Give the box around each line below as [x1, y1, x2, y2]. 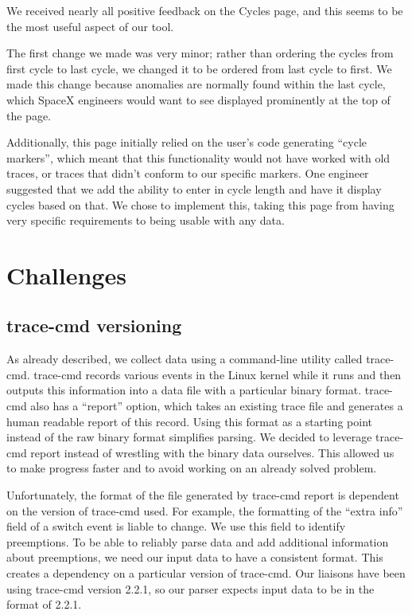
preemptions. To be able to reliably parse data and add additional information [6, 533, 389, 550]
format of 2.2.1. [6, 596, 82, 613]
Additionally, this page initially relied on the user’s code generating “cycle [6, 134, 367, 151]
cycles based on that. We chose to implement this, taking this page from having [6, 196, 395, 213]
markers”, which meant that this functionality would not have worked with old [6, 149, 391, 166]
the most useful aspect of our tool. [6, 18, 174, 34]
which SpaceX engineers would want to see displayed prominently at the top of [6, 91, 391, 108]
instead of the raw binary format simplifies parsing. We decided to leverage [6, 429, 372, 445]
